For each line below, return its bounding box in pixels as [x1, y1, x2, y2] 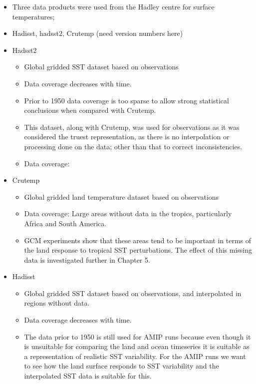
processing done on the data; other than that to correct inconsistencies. [24, 141, 243, 151]
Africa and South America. [24, 218, 107, 228]
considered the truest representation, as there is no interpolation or [24, 131, 230, 142]
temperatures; [12, 11, 55, 21]
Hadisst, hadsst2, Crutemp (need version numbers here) [12, 28, 183, 38]
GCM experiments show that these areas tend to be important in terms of [24, 235, 252, 245]
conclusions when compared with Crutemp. [24, 105, 156, 115]
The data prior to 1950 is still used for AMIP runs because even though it [24, 331, 251, 342]
